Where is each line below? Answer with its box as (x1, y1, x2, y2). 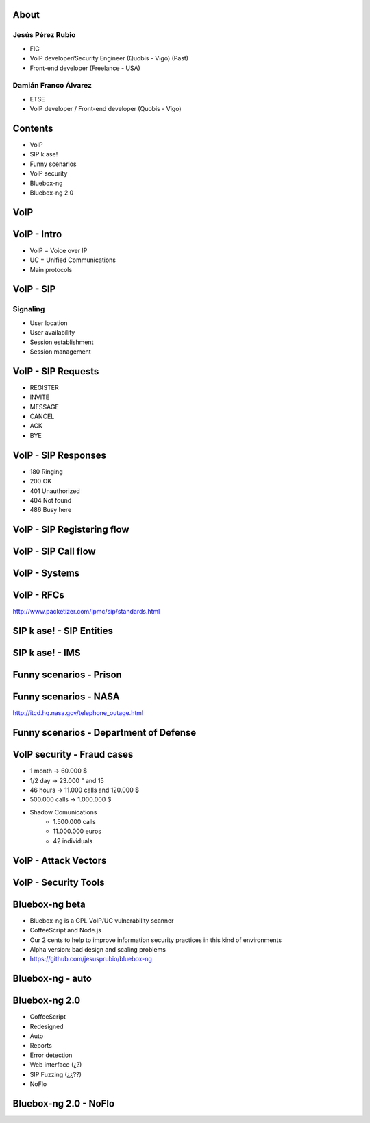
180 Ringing (29, 467, 63, 476)
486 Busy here (29, 506, 72, 514)
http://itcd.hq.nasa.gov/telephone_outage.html (12, 709, 144, 717)
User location (29, 319, 68, 327)
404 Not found (29, 496, 72, 504)
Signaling (12, 304, 45, 314)
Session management (29, 347, 92, 356)
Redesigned (29, 1022, 64, 1030)
